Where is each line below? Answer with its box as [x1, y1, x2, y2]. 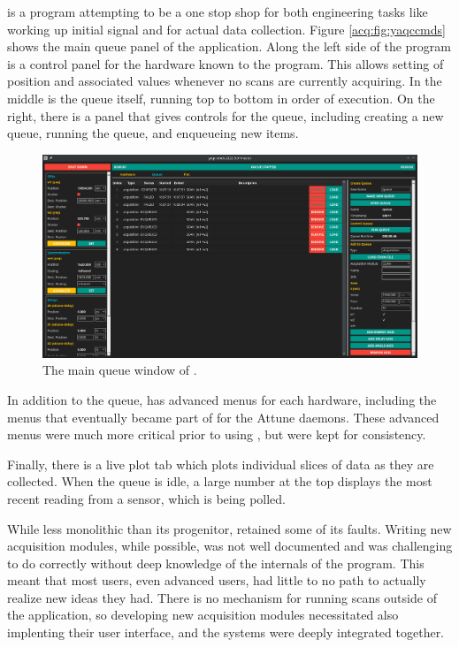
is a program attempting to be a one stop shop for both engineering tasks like [7, 3, 428, 20]
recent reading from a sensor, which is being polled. [7, 489, 286, 507]
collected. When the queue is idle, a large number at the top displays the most [7, 472, 432, 491]
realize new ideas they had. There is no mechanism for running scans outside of [7, 588, 437, 606]
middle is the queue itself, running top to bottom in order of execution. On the [7, 88, 435, 107]
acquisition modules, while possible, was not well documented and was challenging [7, 537, 453, 555]
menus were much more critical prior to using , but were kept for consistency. [7, 425, 426, 444]
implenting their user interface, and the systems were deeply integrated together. [7, 623, 445, 642]
